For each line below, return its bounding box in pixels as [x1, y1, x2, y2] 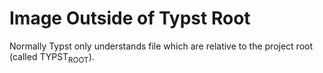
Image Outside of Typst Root [9, 7, 251, 30]
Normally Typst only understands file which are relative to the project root [9, 40, 314, 52]
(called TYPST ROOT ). [9, 50, 95, 65]
